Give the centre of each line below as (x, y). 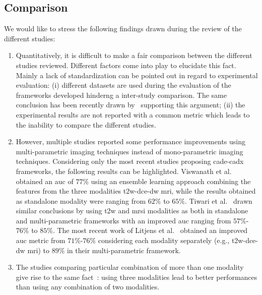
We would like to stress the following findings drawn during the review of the (123, 28)
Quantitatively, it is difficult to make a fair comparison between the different (134, 55)
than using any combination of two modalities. (88, 287)
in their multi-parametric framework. (124, 250)
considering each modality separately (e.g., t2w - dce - (178, 240)
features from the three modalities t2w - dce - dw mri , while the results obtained (136, 191)
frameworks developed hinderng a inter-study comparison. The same (121, 95)
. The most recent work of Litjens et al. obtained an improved (150, 230)
